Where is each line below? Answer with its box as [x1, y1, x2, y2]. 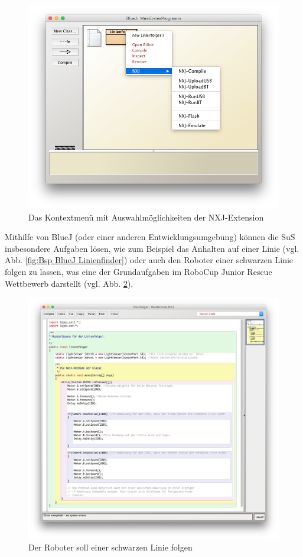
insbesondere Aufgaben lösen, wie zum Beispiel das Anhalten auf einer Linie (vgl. [5, 242, 299, 254]
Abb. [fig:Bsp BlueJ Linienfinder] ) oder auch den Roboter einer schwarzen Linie [5, 254, 294, 266]
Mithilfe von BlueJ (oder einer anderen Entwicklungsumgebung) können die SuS [5, 231, 295, 243]
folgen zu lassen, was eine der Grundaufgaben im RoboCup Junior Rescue [5, 265, 272, 277]
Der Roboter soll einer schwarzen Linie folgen [28, 541, 193, 553]
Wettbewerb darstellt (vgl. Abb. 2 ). [5, 277, 133, 289]
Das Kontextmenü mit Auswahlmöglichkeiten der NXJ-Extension [28, 211, 264, 223]
